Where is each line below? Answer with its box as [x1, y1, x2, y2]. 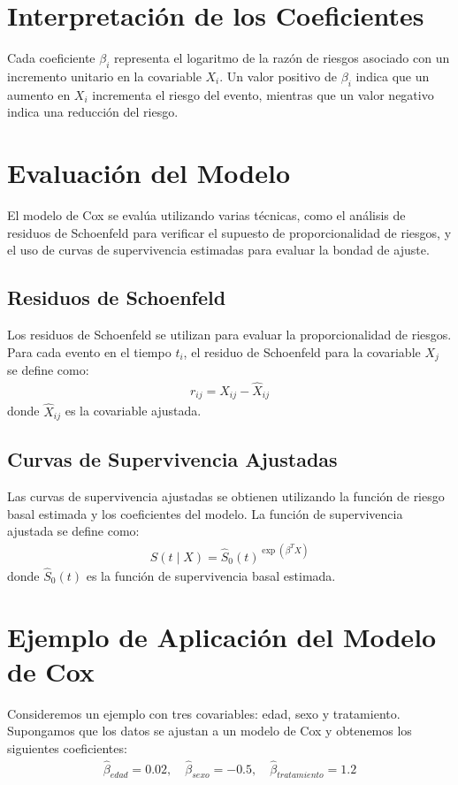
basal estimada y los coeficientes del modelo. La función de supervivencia [7, 504, 403, 522]
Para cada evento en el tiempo [7, 342, 172, 361]
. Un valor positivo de [219, 66, 338, 85]
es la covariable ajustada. [65, 401, 202, 420]
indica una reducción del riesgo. [7, 103, 179, 121]
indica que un [355, 66, 430, 85]
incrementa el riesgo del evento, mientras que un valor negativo [92, 85, 434, 103]
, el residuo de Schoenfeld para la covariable [183, 342, 421, 361]
